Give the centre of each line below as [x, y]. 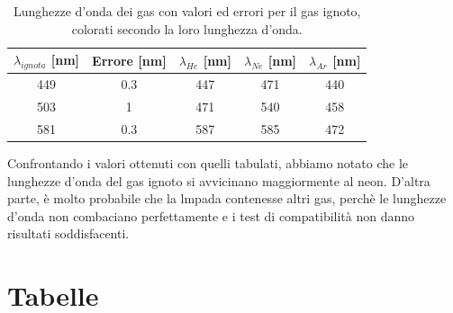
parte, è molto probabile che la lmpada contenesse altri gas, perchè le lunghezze [227, 198]
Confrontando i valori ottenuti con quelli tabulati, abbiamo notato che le [208, 163]
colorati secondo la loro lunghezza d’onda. [187, 28]
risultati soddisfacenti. [68, 233]
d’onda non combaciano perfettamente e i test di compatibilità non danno [211, 215]
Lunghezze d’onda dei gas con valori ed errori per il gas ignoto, [187, 11]
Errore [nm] [129, 60]
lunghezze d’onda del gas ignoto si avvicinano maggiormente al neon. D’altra [219, 180]
